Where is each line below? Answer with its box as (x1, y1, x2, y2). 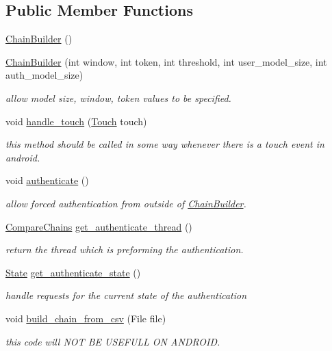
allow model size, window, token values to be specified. (5, 90, 231, 105)
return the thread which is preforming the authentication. (5, 242, 244, 257)
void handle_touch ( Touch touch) (5, 114, 147, 128)
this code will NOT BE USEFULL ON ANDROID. (5, 334, 220, 348)
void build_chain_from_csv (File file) (5, 311, 166, 325)
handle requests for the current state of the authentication (5, 288, 247, 302)
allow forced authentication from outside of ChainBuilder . (5, 196, 246, 210)
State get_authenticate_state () (5, 265, 141, 279)
